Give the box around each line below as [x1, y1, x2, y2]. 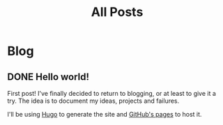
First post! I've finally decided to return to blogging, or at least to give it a [7, 90, 216, 97]
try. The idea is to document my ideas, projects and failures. [7, 97, 180, 105]
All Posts [91, 4, 144, 20]
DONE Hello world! [7, 71, 89, 83]
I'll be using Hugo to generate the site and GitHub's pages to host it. [7, 110, 202, 118]
